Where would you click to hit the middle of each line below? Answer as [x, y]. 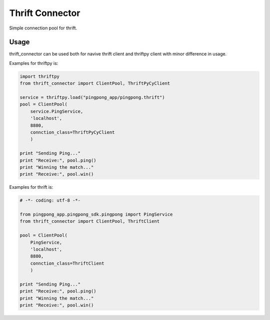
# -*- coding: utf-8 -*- [50, 200]
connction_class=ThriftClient [67, 263]
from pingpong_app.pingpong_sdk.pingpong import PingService [96, 214]
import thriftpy [40, 76]
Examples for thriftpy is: [34, 63]
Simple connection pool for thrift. [43, 28]
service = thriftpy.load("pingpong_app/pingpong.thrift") [92, 97]
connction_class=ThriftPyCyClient [72, 132]
